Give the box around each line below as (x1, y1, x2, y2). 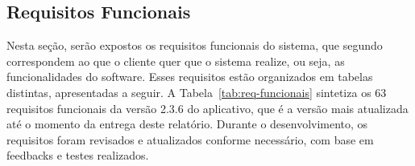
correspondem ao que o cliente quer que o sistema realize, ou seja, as (6, 52, 345, 69)
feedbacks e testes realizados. (6, 147, 149, 164)
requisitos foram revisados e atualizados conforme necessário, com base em (6, 131, 374, 148)
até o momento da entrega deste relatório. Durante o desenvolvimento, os (6, 115, 368, 132)
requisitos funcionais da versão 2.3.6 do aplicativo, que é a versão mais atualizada (6, 99, 409, 116)
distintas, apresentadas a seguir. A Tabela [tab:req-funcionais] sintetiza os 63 (6, 83, 387, 100)
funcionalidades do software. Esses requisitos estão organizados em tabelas (6, 68, 373, 85)
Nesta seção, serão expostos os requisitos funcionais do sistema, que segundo (6, 37, 383, 54)
